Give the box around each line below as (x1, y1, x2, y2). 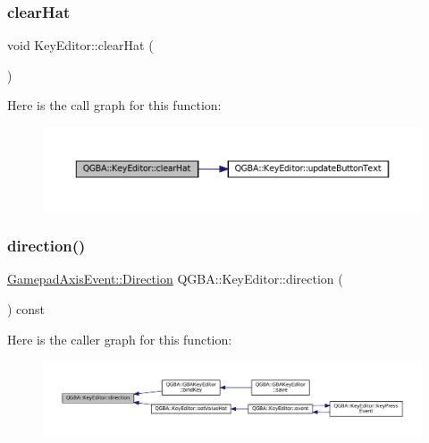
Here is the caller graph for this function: (7, 329, 232, 348)
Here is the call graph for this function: (7, 96, 222, 115)
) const (7, 300, 46, 319)
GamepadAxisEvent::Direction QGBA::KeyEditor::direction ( (7, 269, 343, 288)
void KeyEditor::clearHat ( (7, 36, 154, 55)
